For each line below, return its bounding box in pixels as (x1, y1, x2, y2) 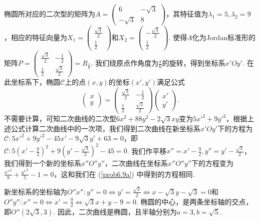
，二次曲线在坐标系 (105, 158, 168, 168)
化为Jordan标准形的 (192, 32, 255, 42)
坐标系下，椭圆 (11, 77, 60, 87)
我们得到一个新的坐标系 (4, 158, 81, 168)
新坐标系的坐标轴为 (4, 186, 67, 196)
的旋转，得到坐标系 (162, 58, 225, 68)
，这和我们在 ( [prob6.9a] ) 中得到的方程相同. (54, 168, 195, 179)
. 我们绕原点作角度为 (91, 58, 159, 68)
